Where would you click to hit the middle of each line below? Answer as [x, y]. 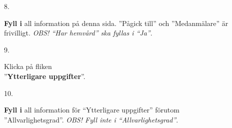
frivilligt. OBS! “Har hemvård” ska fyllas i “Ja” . [78, 33]
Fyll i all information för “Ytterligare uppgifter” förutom [92, 110]
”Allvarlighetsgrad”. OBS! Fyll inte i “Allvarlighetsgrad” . [91, 119]
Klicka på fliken [28, 66]
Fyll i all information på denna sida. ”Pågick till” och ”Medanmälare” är [116, 23]
